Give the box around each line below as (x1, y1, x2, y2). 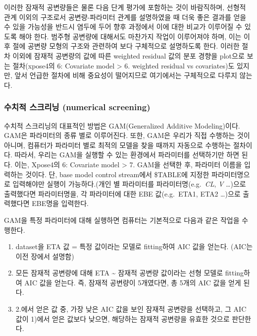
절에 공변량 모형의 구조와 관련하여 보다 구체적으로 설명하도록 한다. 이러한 (12, 41, 240, 51)
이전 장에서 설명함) (15, 251, 74, 261)
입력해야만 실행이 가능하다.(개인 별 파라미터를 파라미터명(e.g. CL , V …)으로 (12, 179, 246, 189)
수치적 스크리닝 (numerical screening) (4, 101, 151, 113)
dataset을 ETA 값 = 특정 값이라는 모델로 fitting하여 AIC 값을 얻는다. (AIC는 (15, 241, 253, 252)
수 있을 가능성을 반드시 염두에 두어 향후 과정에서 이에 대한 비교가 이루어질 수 (4, 21, 242, 32)
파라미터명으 (211, 169, 250, 179)
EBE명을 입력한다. (32, 198, 89, 208)
